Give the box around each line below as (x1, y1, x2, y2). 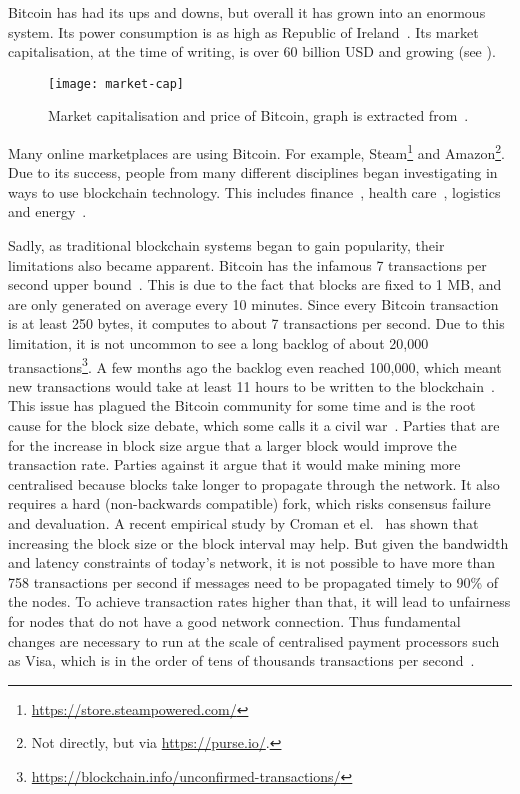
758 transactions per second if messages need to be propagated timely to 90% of (8, 571, 499, 592)
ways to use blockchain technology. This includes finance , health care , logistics (8, 181, 501, 202)
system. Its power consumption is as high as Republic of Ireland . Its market (8, 21, 479, 42)
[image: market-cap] (48, 76, 185, 91)
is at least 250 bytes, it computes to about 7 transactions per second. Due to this (8, 313, 505, 334)
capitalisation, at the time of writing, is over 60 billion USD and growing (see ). (8, 41, 496, 62)
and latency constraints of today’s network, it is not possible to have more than (8, 552, 496, 573)
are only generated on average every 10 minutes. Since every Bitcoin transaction (8, 293, 499, 314)
